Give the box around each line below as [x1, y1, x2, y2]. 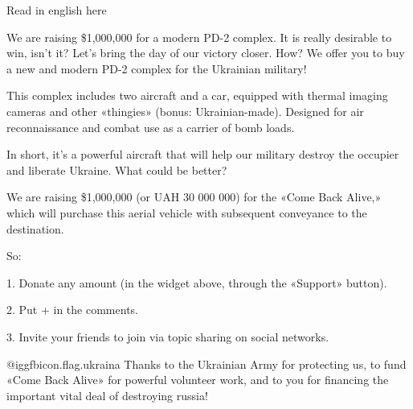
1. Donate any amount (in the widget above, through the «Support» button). [6, 274, 387, 291]
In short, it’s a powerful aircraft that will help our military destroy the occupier [6, 146, 399, 163]
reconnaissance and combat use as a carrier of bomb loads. [6, 118, 295, 135]
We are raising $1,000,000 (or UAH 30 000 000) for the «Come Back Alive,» [6, 188, 382, 205]
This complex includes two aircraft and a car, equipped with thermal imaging [6, 87, 388, 104]
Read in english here [6, 2, 107, 18]
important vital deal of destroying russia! [6, 386, 208, 403]
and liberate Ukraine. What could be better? [6, 161, 227, 178]
